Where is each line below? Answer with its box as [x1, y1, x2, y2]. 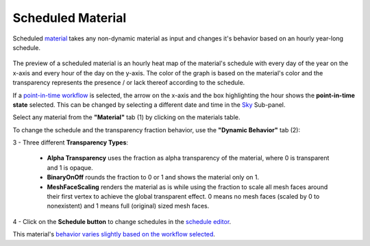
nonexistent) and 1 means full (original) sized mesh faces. [47, 202, 210, 210]
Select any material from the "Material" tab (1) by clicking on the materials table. [12, 113, 241, 121]
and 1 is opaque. [47, 163, 94, 171]
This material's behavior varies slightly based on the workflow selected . [12, 230, 216, 238]
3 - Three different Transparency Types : [12, 138, 129, 147]
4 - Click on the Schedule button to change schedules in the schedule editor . [12, 217, 232, 225]
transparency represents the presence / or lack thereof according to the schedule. [12, 79, 245, 87]
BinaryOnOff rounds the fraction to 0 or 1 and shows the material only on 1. [47, 173, 260, 182]
